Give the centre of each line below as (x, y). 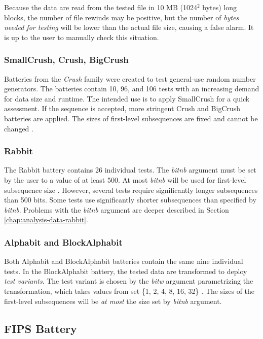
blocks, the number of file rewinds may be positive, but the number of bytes (122, 17)
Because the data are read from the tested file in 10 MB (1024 (101, 7)
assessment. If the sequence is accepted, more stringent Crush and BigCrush (122, 108)
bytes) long (220, 7)
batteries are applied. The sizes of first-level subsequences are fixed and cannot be (131, 118)
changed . (19, 128)
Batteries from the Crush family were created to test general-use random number (130, 78)
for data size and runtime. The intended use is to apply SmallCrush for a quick (127, 98)
